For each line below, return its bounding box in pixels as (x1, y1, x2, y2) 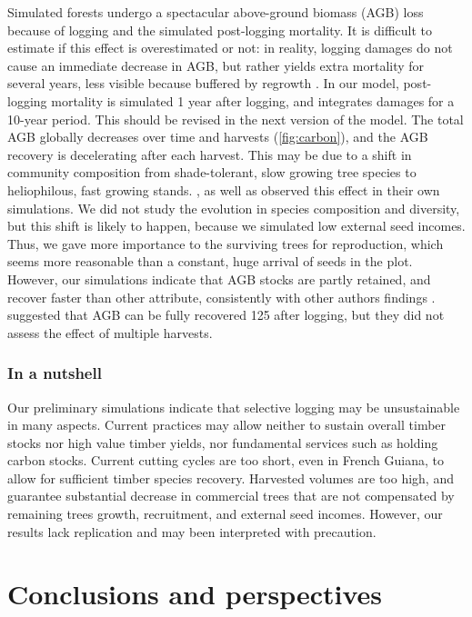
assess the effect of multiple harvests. (7, 323, 213, 342)
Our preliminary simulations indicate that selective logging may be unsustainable (7, 397, 460, 416)
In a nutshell (7, 362, 102, 384)
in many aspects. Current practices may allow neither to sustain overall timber (7, 415, 447, 434)
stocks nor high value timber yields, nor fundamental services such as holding (7, 433, 438, 452)
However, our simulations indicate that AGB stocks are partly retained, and (7, 269, 431, 288)
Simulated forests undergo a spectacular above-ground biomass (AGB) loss (7, 3, 424, 21)
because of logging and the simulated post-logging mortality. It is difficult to (7, 20, 433, 39)
